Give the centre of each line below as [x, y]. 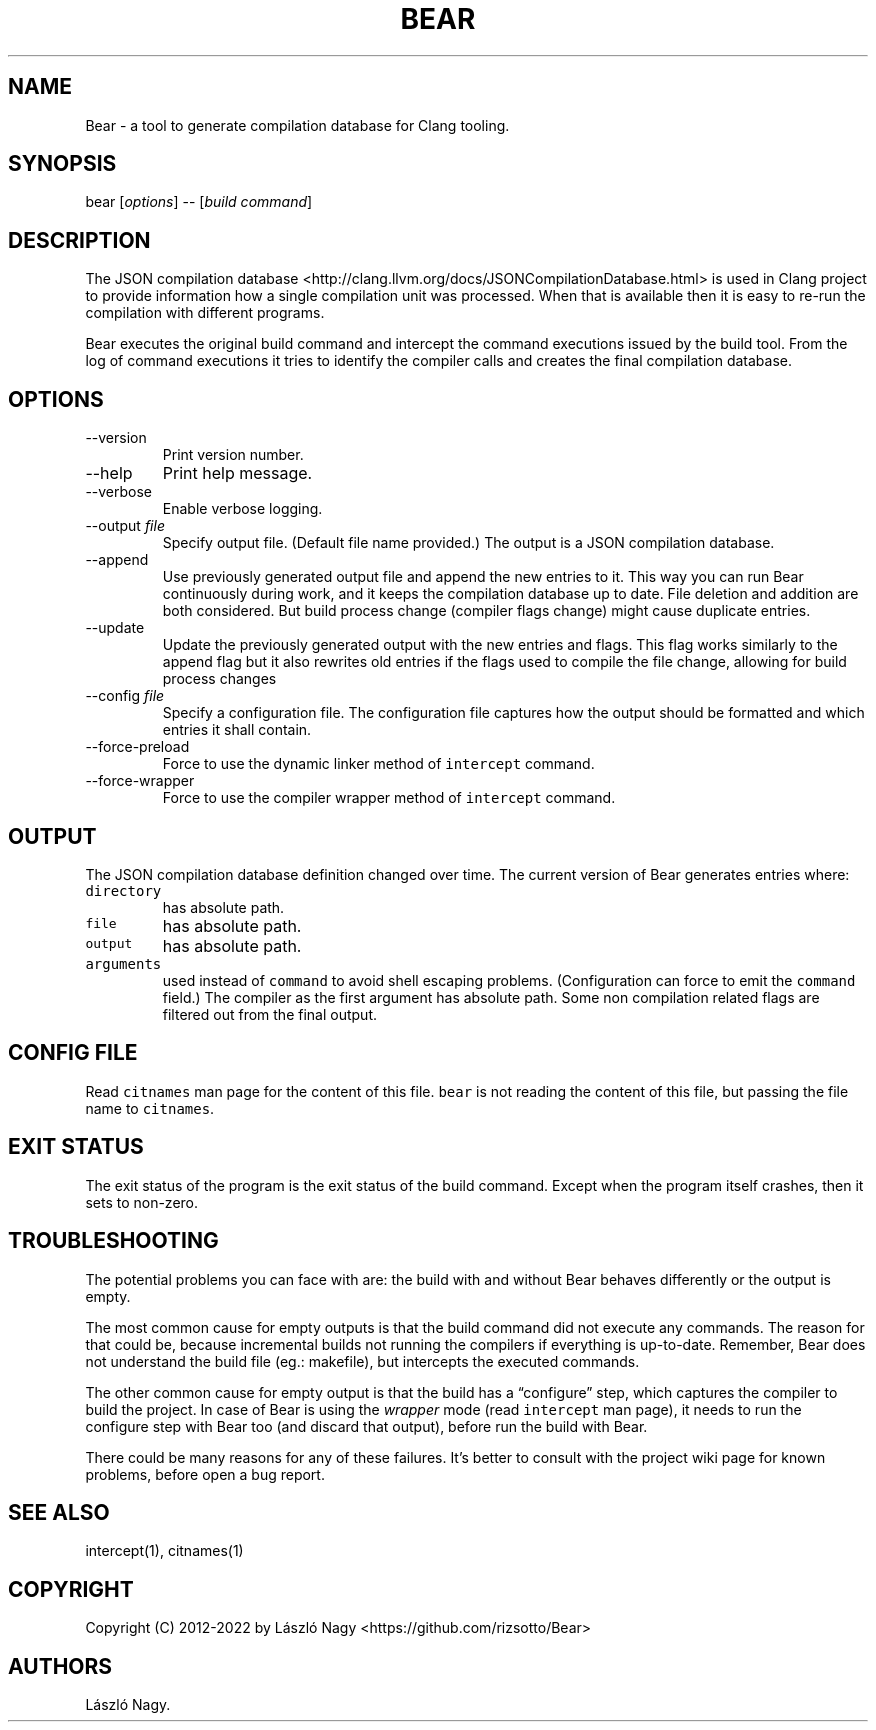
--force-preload [137, 747]
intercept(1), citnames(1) [164, 1551]
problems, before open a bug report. [205, 1474]
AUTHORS [60, 1666]
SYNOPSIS [62, 164]
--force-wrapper [140, 781]
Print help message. [237, 473]
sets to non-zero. [142, 1202]
